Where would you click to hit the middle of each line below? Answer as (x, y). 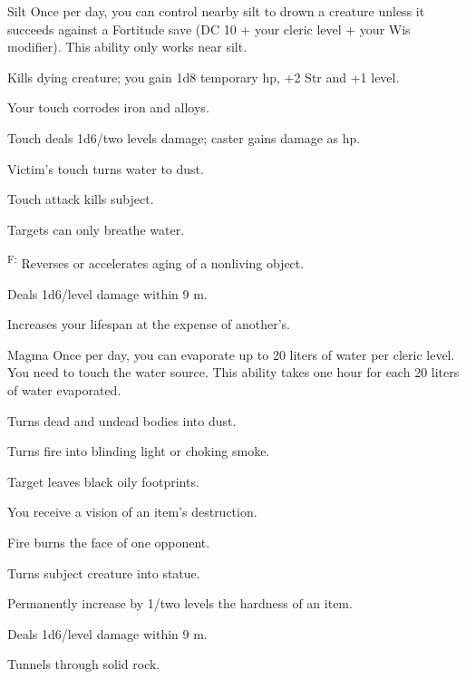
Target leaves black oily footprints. (103, 481)
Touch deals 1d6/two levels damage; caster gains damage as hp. (184, 137)
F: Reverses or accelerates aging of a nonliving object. (156, 262)
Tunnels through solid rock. (84, 664)
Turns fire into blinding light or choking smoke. (139, 451)
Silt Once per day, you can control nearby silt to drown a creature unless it (216, 11)
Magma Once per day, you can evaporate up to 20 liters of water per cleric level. (231, 354)
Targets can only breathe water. (96, 229)
